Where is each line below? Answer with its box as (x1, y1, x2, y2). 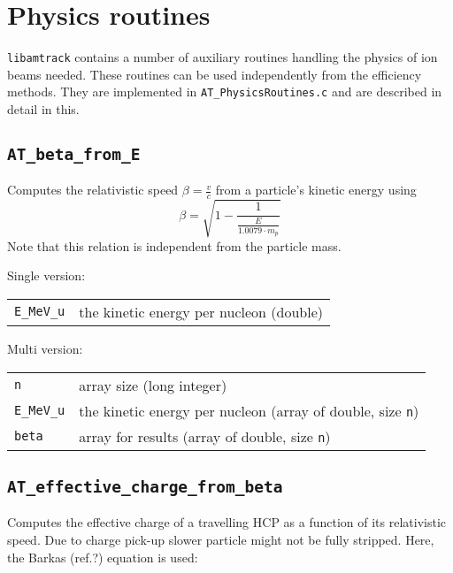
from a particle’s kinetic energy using (215, 180, 417, 199)
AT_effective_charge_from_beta (7, 477, 283, 496)
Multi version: (7, 339, 83, 357)
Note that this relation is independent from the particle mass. (7, 236, 342, 255)
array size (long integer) (79, 374, 227, 395)
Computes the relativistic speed (7, 180, 179, 199)
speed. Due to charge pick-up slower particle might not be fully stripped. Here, (7, 530, 434, 548)
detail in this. (7, 100, 80, 118)
